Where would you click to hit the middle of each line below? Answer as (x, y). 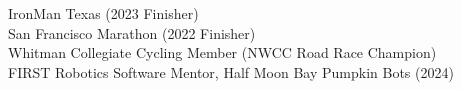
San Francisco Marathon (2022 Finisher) (132, 32)
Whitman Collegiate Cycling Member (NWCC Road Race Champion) (222, 52)
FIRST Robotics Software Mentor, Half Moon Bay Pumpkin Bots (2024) (231, 71)
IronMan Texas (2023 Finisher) (103, 13)
